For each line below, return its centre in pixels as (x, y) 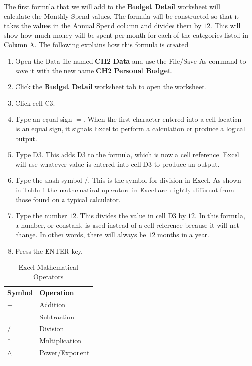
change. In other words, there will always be (81, 234)
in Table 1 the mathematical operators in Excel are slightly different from (125, 189)
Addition (53, 304)
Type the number (41, 215)
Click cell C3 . (35, 103)
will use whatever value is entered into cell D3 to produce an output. (117, 164)
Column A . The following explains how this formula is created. (97, 44)
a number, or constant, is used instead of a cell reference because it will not (127, 225)
